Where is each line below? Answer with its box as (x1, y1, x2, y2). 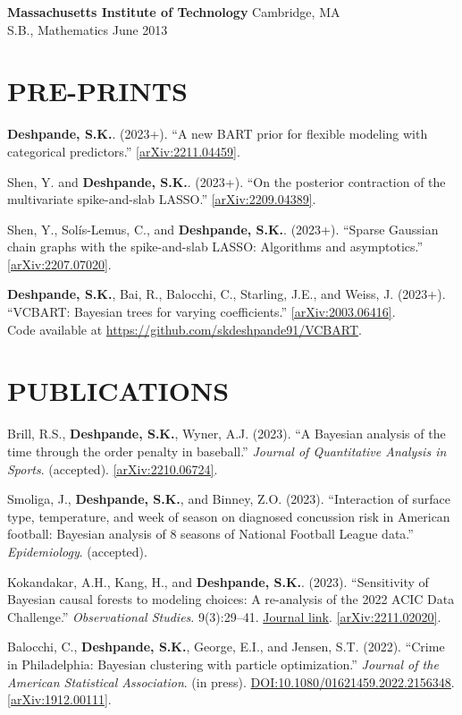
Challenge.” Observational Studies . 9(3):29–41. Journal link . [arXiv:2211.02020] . (7, 607, 441, 626)
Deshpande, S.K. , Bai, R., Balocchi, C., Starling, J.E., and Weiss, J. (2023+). (7, 285, 446, 303)
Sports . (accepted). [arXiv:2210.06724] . (7, 459, 218, 478)
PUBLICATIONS (7, 372, 230, 409)
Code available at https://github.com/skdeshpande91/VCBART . (7, 319, 362, 338)
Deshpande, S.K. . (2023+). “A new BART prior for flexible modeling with (7, 124, 428, 143)
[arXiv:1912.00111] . (7, 690, 112, 709)
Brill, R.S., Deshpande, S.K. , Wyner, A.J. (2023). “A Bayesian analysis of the (7, 424, 446, 443)
